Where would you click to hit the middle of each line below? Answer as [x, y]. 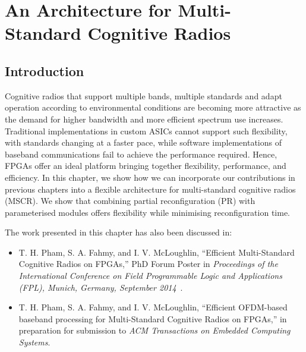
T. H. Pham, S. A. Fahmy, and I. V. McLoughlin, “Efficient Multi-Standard [157, 252]
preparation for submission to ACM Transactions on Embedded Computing [154, 330]
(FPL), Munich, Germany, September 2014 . [101, 287]
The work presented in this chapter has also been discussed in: [119, 232]
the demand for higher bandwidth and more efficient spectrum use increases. [144, 119]
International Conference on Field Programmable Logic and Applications [150, 276]
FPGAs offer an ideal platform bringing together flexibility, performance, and [146, 166]
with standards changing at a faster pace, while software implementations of [143, 142]
